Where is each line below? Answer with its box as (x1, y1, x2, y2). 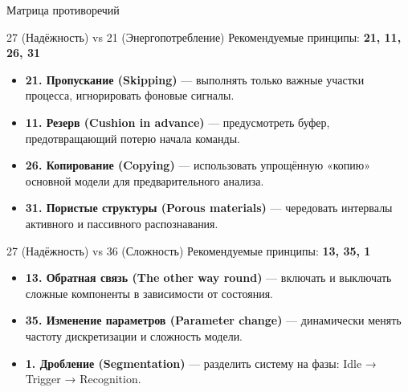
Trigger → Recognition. (25, 370, 141, 387)
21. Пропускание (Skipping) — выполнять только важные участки (25, 71, 365, 88)
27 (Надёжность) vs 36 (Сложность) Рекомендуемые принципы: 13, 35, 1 (6, 242, 371, 259)
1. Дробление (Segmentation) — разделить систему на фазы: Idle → (25, 354, 377, 371)
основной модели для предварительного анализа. (25, 172, 264, 189)
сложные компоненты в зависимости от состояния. (25, 284, 273, 301)
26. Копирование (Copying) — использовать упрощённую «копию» (25, 157, 370, 174)
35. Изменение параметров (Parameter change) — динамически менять (25, 312, 402, 329)
